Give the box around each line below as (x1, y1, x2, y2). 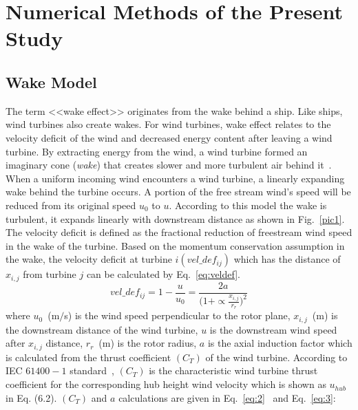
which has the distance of (233, 252, 341, 266)
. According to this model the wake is (169, 197, 327, 212)
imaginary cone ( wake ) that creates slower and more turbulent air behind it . (6, 158, 332, 172)
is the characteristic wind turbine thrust (149, 363, 318, 378)
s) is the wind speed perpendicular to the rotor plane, (64, 308, 291, 323)
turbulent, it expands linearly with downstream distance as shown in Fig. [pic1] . (6, 211, 345, 226)
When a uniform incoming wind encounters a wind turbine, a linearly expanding (6, 171, 345, 185)
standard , (70, 363, 114, 378)
